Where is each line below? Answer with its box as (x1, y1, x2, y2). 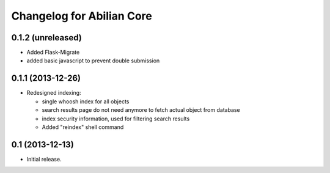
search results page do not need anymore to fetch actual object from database (42, 106, 241, 114)
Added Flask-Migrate (26, 49, 80, 56)
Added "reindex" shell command (42, 123, 124, 131)
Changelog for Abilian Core (11, 9, 152, 23)
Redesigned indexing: (26, 89, 82, 97)
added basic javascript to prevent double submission (26, 57, 160, 64)
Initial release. (26, 155, 62, 163)
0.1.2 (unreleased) (11, 32, 82, 43)
